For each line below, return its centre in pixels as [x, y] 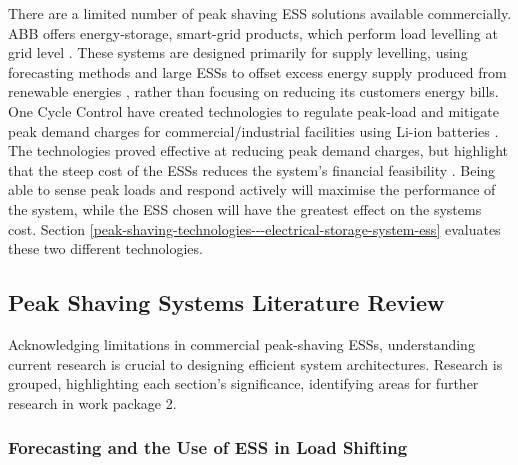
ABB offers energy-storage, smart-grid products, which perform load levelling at [253, 32]
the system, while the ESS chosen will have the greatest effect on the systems [245, 208]
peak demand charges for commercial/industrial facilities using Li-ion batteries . [253, 130]
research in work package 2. [92, 402]
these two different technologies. [105, 248]
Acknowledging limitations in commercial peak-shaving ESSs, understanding [241, 343]
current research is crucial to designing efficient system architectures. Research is [255, 363]
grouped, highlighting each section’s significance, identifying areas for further [243, 383]
